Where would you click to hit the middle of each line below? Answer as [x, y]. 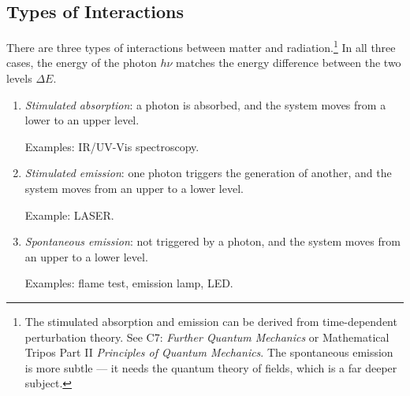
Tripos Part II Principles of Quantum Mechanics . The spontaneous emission [209, 352]
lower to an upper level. [82, 120]
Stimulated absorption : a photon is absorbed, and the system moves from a [205, 104]
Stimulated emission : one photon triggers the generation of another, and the [208, 173]
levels [19, 78]
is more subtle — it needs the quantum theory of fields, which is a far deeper [211, 367]
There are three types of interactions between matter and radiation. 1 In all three [201, 46]
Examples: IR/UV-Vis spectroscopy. [112, 146]
